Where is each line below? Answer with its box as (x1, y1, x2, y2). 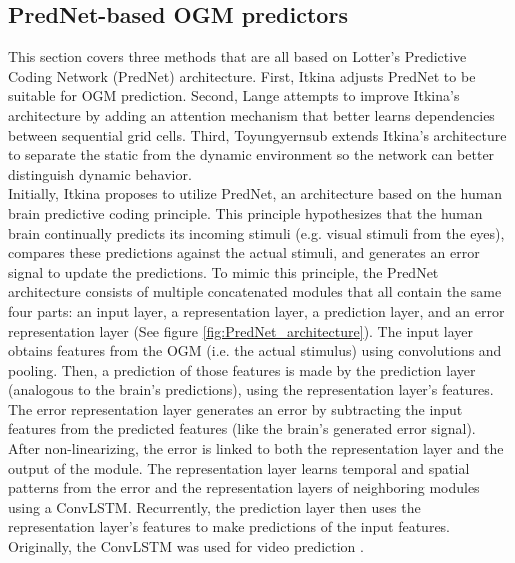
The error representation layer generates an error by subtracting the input (8, 398, 463, 419)
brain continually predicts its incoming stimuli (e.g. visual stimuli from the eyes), (8, 222, 505, 243)
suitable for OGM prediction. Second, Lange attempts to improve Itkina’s (8, 85, 460, 106)
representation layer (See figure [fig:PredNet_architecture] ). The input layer (8, 320, 473, 341)
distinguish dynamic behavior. (8, 163, 192, 184)
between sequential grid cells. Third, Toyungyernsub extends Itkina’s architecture (8, 124, 507, 145)
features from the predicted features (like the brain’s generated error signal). (8, 418, 476, 439)
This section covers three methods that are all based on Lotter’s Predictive (8, 46, 467, 67)
